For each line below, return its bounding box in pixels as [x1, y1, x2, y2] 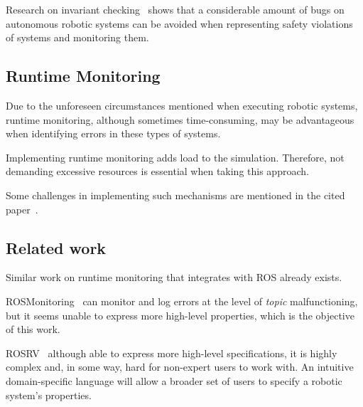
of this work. [6, 322, 60, 337]
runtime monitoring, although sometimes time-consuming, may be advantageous [6, 112, 354, 127]
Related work [6, 236, 107, 258]
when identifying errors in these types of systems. [6, 126, 221, 141]
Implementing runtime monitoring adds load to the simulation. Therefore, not [6, 149, 345, 164]
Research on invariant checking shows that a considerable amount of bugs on [6, 2, 345, 16]
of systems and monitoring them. [6, 30, 149, 45]
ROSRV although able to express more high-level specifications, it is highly [6, 345, 337, 360]
